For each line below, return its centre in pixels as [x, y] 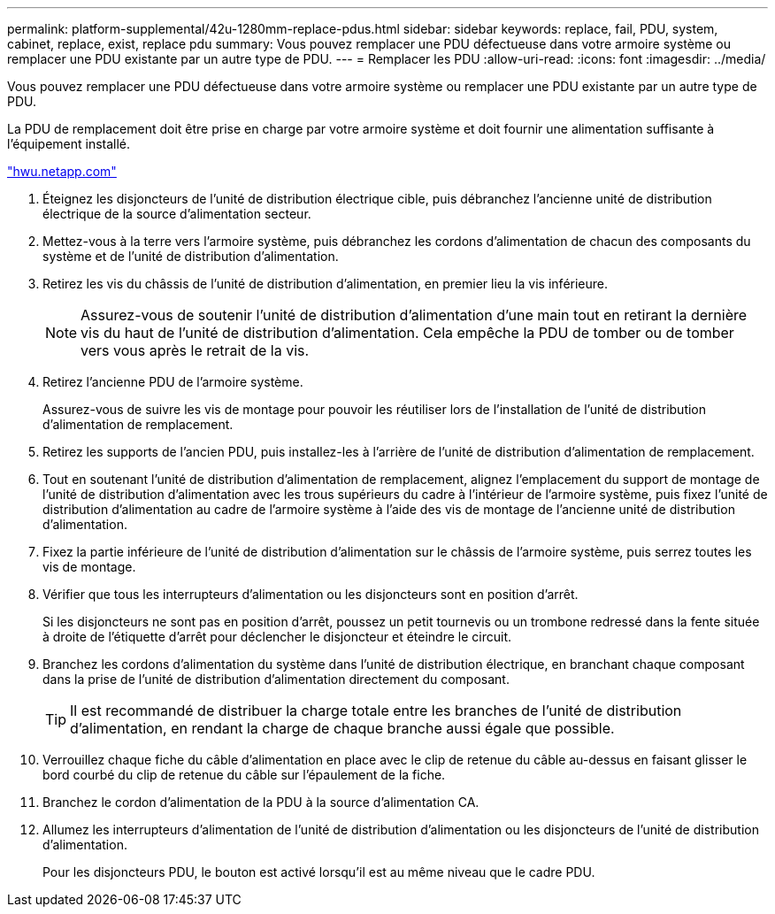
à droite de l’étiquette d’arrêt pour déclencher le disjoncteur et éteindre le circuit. [277, 637]
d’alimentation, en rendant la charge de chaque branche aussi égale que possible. [342, 728]
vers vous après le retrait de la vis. [195, 350]
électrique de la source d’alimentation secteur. [177, 214]
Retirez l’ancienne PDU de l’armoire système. [173, 382]
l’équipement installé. [69, 144]
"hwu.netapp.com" [62, 171]
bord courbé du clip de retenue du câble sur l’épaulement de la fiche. [244, 775]
